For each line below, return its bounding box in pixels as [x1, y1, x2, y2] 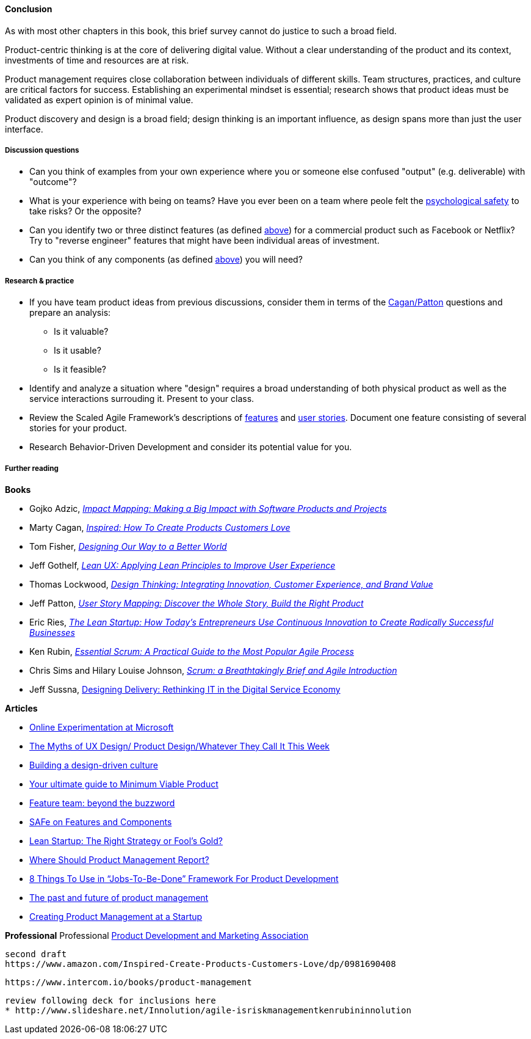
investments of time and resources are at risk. [5, 54, 189, 65]
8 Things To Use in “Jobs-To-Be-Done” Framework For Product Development [29, 873, 339, 884]
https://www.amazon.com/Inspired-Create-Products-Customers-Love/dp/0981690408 [5, 958, 396, 969]
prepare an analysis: [29, 307, 111, 318]
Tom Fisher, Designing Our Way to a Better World [29, 541, 227, 552]
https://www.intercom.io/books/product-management [5, 977, 252, 987]
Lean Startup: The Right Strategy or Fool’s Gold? [29, 835, 223, 846]
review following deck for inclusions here [5, 995, 216, 1005]
